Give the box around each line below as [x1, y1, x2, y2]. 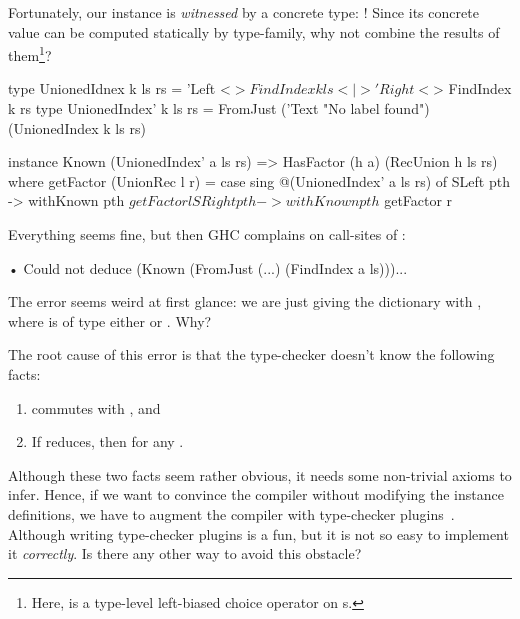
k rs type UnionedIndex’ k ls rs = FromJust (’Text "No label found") [8, 98, 430, 119]
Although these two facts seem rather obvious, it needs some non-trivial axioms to [8, 464, 512, 485]
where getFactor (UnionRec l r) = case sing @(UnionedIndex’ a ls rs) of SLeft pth [8, 170, 510, 191]
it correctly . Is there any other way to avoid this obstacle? [8, 543, 362, 564]
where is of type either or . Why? [8, 310, 212, 331]
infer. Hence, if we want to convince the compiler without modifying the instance [8, 484, 504, 505]
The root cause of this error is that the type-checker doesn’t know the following [8, 344, 495, 365]
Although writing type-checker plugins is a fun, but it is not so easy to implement [8, 523, 509, 544]
